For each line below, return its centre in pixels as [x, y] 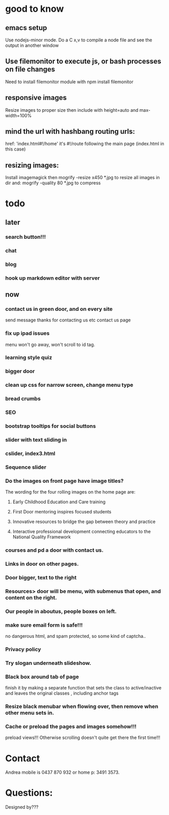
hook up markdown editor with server [53, 278]
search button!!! [26, 237]
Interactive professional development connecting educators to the [82, 532]
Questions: [29, 793]
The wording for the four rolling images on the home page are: [70, 492]
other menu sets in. [30, 713]
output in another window [32, 45]
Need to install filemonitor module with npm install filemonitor [69, 82]
